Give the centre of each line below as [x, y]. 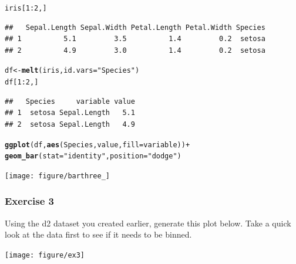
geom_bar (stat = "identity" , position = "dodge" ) [93, 156]
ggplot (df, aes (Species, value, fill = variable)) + [97, 145]
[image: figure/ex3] [45, 255]
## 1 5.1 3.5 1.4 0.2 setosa [135, 39]
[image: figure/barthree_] [57, 176]
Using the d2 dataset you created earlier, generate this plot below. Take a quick [148, 223]
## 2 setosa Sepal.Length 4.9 [70, 124]
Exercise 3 [29, 201]
